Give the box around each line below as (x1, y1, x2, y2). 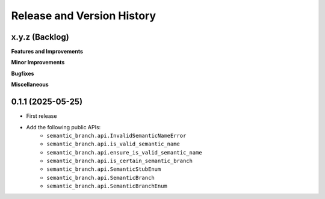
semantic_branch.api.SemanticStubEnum (46, 166, 161, 173)
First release (26, 112, 57, 120)
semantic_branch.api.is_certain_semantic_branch (46, 158, 193, 165)
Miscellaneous (11, 81, 49, 88)
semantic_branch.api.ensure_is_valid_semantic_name (46, 149, 203, 156)
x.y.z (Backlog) (11, 32, 69, 42)
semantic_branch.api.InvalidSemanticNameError (46, 132, 187, 139)
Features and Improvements (11, 48, 84, 55)
